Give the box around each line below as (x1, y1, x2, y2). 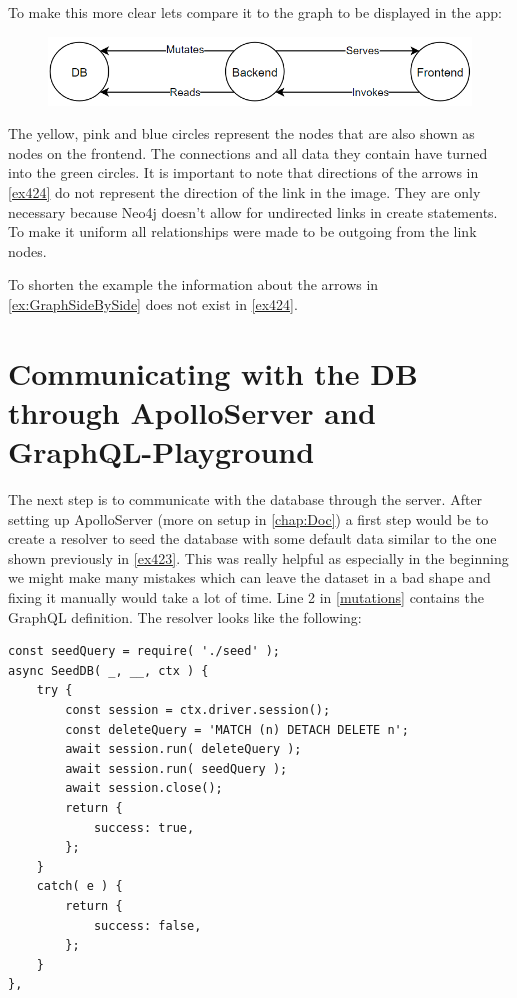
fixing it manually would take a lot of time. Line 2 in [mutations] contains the (8, 587, 484, 608)
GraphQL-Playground (8, 431, 315, 472)
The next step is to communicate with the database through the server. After (8, 489, 483, 510)
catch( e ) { (36, 879, 123, 894)
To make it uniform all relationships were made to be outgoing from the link (8, 221, 477, 242)
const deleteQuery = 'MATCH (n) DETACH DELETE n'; (65, 722, 409, 737)
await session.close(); (65, 781, 223, 796)
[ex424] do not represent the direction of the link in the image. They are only (8, 182, 481, 203)
